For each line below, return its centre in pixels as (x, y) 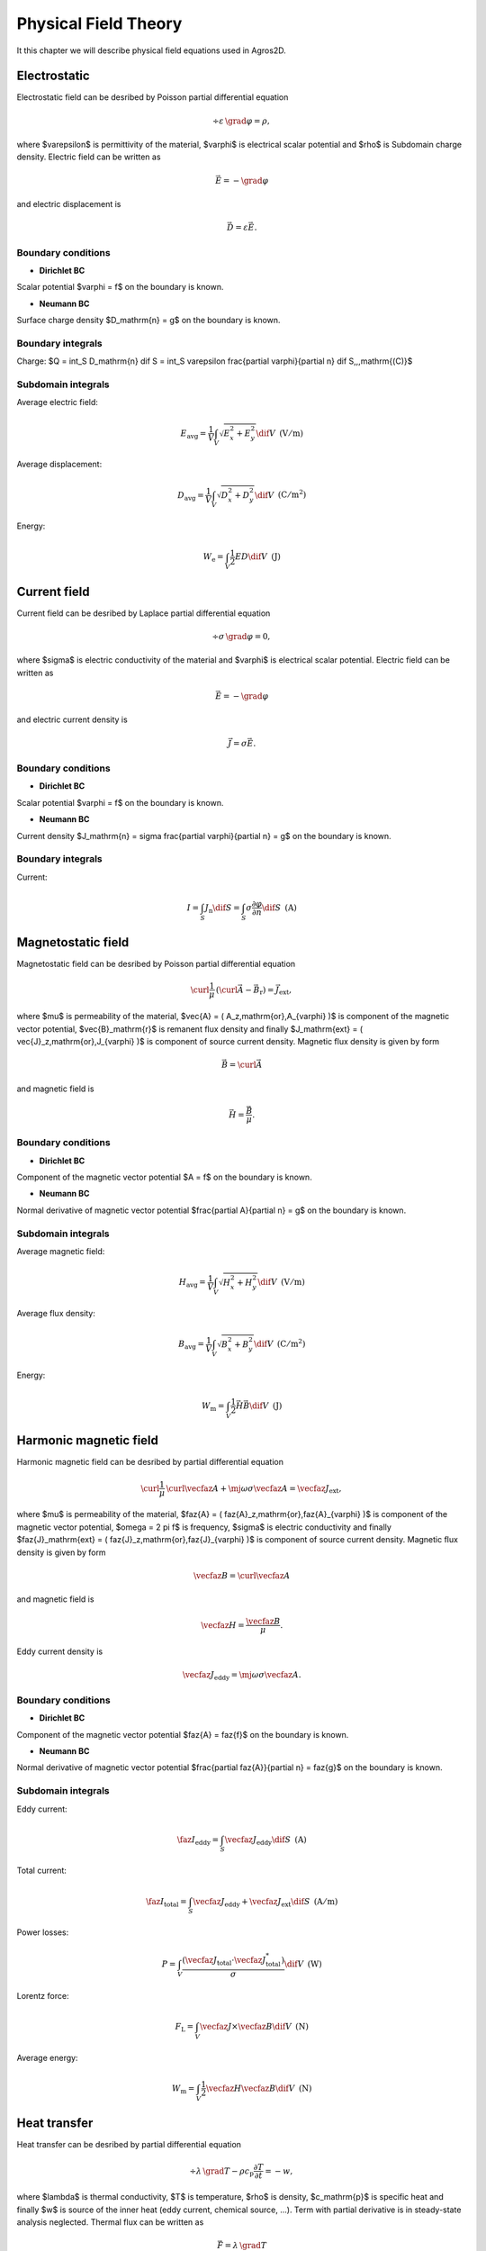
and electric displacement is (69, 204)
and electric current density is (72, 719)
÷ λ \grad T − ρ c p (221, 2172)
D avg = (190, 496)
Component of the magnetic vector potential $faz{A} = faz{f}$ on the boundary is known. (183, 1734)
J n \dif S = (222, 909)
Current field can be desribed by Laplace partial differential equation (144, 613)
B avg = (191, 1345)
